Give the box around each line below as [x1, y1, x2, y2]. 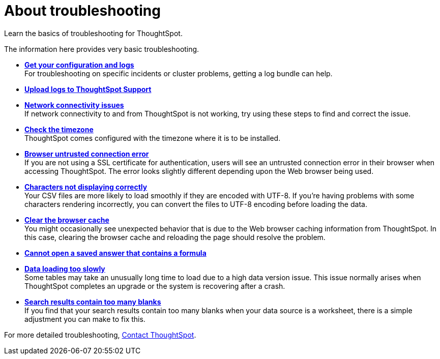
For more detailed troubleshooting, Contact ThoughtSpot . [4, 330, 196, 339]
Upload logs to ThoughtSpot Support [24, 84, 152, 94]
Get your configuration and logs [24, 60, 134, 69]
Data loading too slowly [24, 264, 105, 273]
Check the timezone [24, 125, 94, 134]
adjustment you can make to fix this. [24, 314, 145, 323]
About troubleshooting [4, 2, 161, 19]
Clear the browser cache [24, 215, 109, 224]
